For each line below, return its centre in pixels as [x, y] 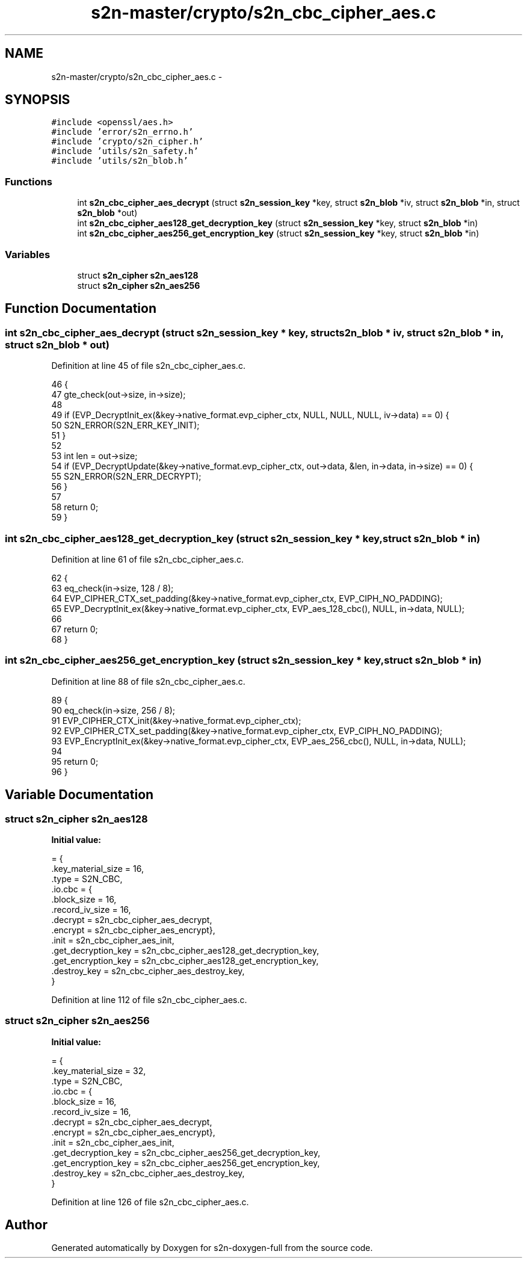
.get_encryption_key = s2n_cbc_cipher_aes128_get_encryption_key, [185, 960]
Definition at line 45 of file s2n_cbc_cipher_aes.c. [148, 366]
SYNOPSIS [38, 100]
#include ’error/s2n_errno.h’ [122, 132]
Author [26, 1225]
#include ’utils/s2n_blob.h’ [120, 161]
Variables [28, 254]
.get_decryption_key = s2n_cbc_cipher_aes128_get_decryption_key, [185, 950]
